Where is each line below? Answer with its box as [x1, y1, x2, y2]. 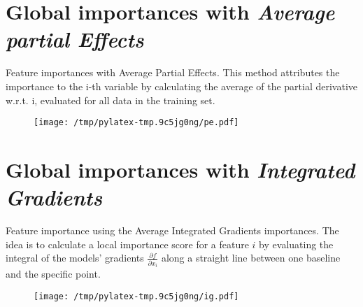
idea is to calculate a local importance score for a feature [6, 236, 249, 251]
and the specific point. [6, 266, 101, 281]
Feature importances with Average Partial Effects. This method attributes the [6, 65, 340, 80]
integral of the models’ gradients [6, 250, 144, 265]
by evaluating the [259, 236, 334, 251]
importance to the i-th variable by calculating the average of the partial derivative [6, 78, 358, 93]
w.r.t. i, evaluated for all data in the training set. [6, 92, 215, 107]
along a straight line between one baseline [161, 250, 341, 265]
